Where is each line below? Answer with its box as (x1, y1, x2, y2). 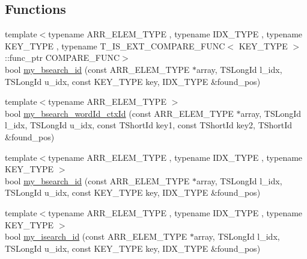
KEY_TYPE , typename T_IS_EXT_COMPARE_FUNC (5, 39, 225, 52)
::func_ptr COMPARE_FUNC (5, 51, 120, 64)
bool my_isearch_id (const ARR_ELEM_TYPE (5, 230, 187, 243)
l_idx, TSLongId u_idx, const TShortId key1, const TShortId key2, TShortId (5, 119, 293, 131)
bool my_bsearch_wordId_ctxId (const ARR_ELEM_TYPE (5, 107, 234, 119)
